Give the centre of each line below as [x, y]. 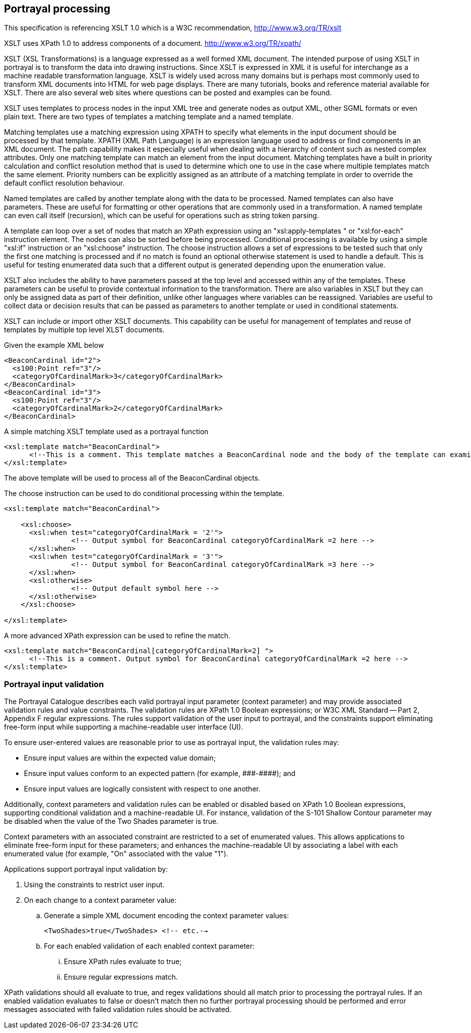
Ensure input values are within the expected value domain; [120, 758]
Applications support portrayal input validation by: [86, 869]
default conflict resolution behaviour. [64, 183]
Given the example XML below [54, 345]
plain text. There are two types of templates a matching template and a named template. [149, 117]
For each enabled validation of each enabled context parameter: [149, 946]
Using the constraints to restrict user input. [94, 885]
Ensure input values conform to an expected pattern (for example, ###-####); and [160, 774]
